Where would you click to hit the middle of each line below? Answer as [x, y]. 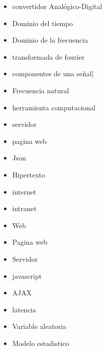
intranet [24, 208]
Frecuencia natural [41, 90]
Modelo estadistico [41, 343]
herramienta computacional [54, 107]
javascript [27, 276]
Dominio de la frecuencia [50, 40]
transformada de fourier [48, 56]
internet [24, 191]
